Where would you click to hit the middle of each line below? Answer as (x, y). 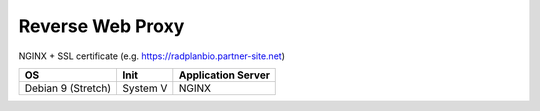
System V (145, 88)
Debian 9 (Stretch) (68, 88)
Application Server (224, 75)
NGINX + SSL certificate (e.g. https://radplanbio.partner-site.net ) (151, 56)
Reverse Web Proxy (101, 26)
